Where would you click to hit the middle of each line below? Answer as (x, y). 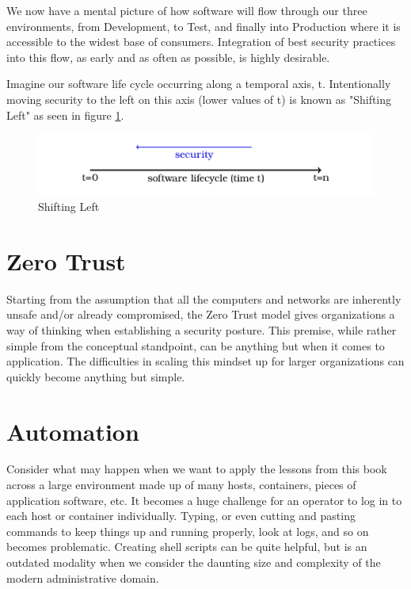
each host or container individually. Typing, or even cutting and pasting (181, 516)
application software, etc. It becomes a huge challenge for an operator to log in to (204, 500)
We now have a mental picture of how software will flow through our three (187, 10)
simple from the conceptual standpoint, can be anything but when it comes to (196, 345)
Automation (73, 431)
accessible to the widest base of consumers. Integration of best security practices (201, 42)
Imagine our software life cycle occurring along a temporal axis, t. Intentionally (199, 84)
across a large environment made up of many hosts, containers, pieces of (181, 485)
